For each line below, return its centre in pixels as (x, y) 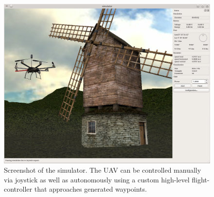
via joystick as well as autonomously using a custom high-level (97, 179)
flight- (201, 179)
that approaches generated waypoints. (90, 189)
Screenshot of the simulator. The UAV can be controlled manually (103, 170)
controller (18, 189)
